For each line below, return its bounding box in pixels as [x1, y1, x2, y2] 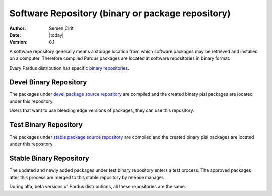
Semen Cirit [49, 25, 74, 31]
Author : [9, 25, 26, 31]
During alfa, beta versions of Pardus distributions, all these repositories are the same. [9, 184, 186, 190]
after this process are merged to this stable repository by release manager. [9, 174, 165, 180]
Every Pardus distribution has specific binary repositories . [9, 64, 129, 71]
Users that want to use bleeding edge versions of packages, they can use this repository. [9, 107, 195, 113]
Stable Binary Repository [9, 154, 89, 163]
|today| [49, 32, 64, 38]
